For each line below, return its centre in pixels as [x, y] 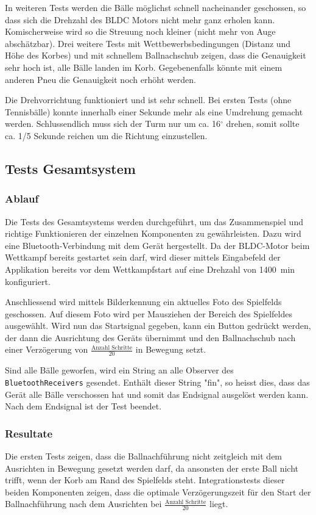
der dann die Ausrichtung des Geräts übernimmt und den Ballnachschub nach [150, 337]
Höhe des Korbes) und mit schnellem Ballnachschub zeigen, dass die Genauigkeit [156, 55]
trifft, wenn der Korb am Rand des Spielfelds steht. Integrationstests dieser [145, 480]
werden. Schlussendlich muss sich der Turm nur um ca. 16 [113, 124]
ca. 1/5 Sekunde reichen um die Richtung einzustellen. [106, 135]
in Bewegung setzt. [171, 349]
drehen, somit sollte [263, 124]
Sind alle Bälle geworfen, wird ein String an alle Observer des [119, 370]
